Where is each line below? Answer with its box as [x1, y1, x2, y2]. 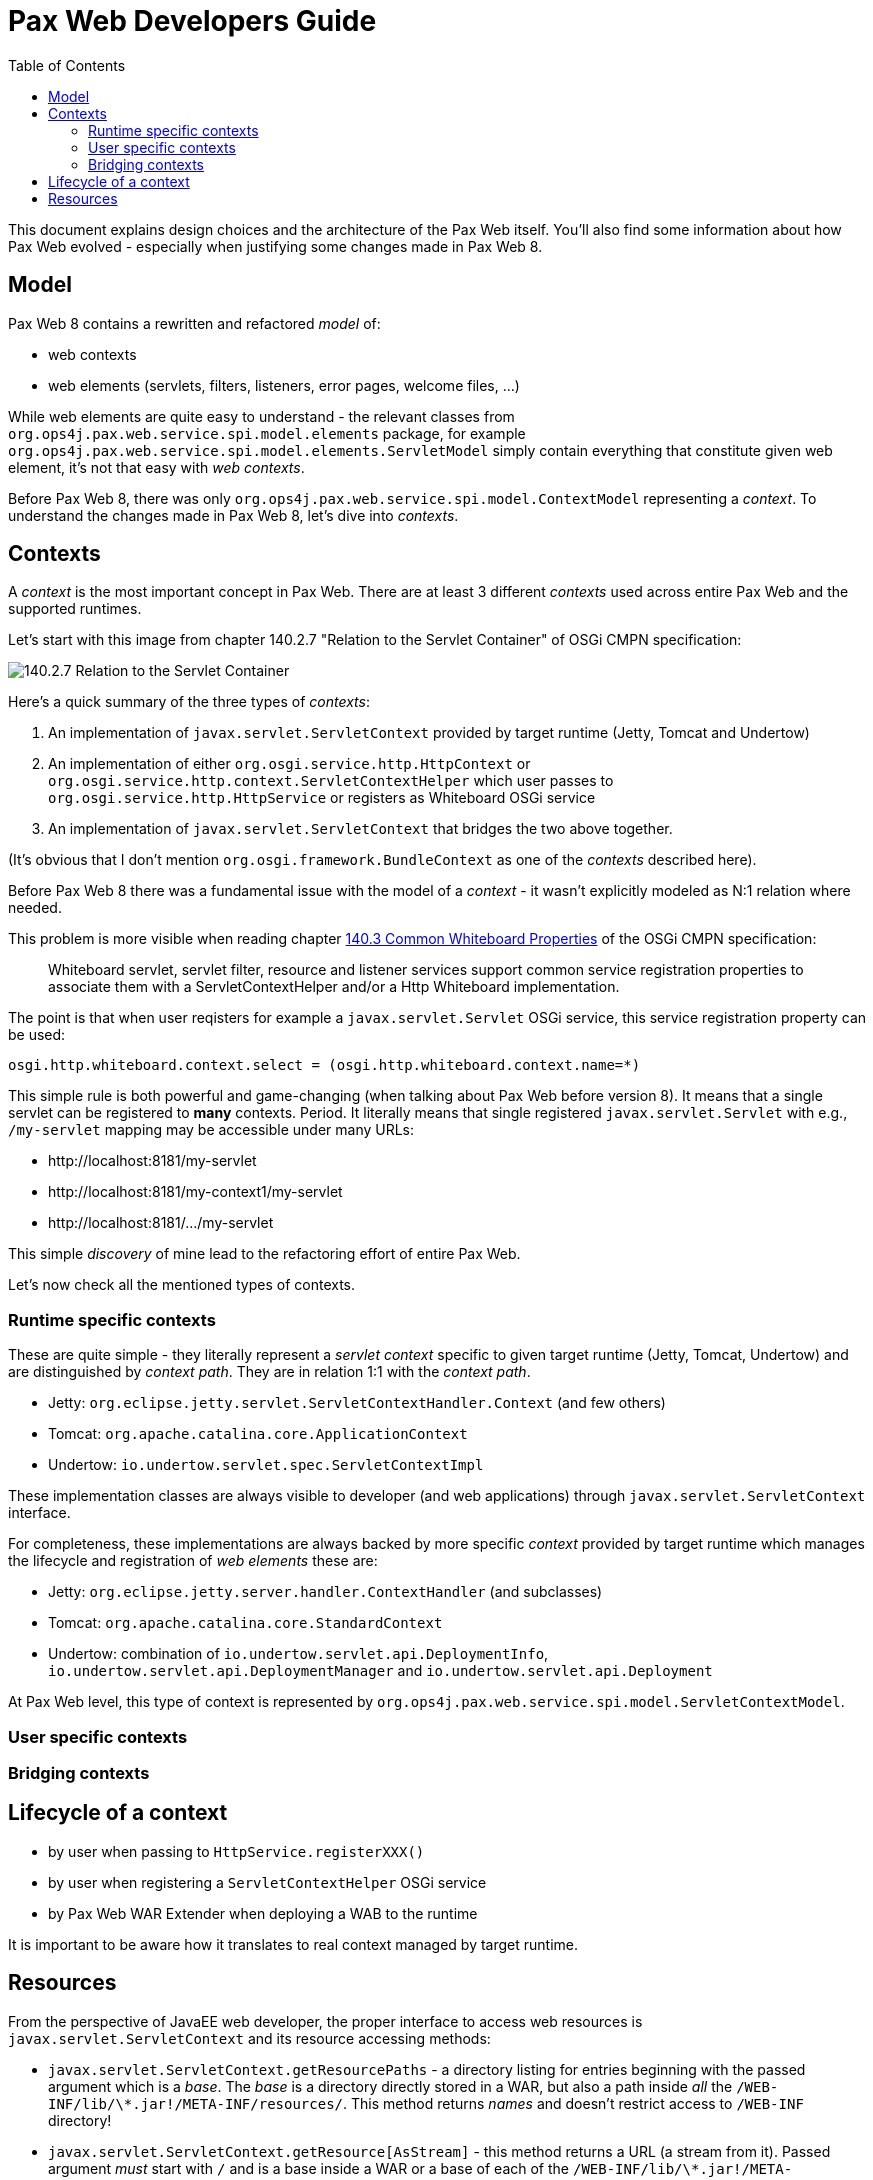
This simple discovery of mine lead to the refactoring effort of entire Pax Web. [8, 1245, 521, 1263]
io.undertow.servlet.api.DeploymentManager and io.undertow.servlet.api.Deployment [48, 1662, 713, 1680]
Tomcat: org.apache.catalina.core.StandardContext [48, 1614, 443, 1632]
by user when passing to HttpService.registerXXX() [48, 1842, 425, 1860]
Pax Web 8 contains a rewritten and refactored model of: [8, 314, 381, 332]
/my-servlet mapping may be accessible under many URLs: [8, 1121, 415, 1139]
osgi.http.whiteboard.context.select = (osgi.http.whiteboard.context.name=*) [8, 1057, 641, 1074]
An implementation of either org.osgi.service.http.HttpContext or [48, 755, 531, 773]
